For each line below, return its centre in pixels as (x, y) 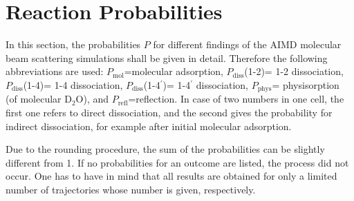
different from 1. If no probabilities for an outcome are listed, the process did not (177, 162)
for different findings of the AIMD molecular (247, 44)
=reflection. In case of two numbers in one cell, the (236, 99)
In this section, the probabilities (73, 44)
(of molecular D (39, 99)
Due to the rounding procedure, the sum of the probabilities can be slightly (165, 149)
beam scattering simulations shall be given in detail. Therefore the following (167, 57)
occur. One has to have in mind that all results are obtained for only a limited (171, 176)
